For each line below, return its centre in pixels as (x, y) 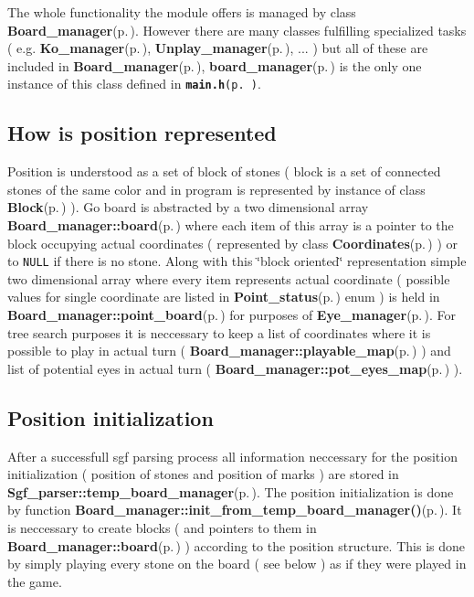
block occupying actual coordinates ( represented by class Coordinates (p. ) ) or (233, 243)
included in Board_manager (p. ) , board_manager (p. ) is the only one (215, 65)
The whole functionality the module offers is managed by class (182, 12)
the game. (35, 581)
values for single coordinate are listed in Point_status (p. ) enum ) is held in (224, 297)
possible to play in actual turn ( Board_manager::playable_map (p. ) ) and (229, 351)
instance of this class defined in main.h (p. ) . (134, 84)
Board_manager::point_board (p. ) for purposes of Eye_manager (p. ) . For (232, 315)
